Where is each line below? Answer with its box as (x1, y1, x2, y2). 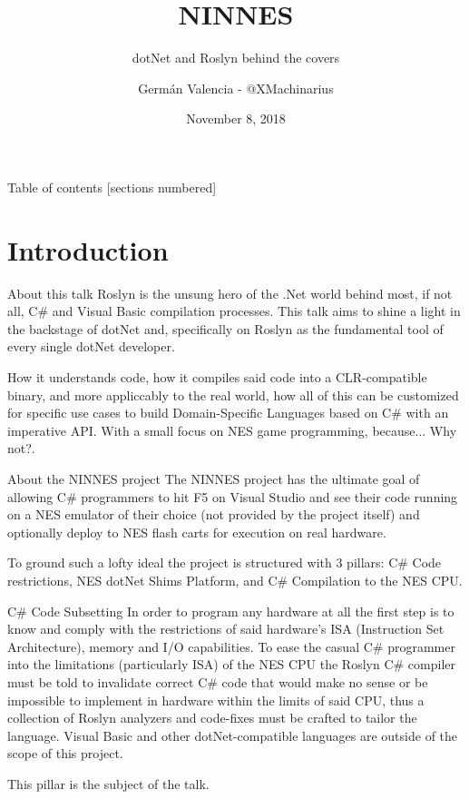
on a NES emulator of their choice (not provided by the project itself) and (7, 505, 420, 524)
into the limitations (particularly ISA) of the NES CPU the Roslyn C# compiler (7, 655, 455, 674)
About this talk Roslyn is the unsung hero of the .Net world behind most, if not (7, 283, 453, 302)
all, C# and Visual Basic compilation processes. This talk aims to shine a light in (7, 301, 461, 321)
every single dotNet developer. (7, 337, 175, 356)
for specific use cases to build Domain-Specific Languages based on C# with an (7, 403, 449, 422)
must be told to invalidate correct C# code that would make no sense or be (7, 672, 428, 691)
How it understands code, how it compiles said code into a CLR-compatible (7, 368, 427, 386)
